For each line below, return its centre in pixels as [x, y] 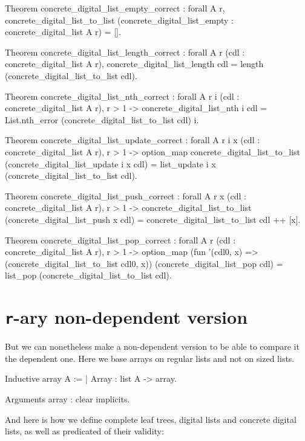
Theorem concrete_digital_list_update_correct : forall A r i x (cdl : [133, 140]
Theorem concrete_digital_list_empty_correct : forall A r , [115, 8]
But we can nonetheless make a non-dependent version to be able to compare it [152, 346]
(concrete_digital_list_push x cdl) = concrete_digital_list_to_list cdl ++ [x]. [153, 219]
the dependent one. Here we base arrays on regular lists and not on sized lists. [150, 358]
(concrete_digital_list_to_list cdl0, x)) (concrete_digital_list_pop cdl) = [144, 263]
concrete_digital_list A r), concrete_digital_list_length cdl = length [134, 64]
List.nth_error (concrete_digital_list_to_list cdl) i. [102, 119]
